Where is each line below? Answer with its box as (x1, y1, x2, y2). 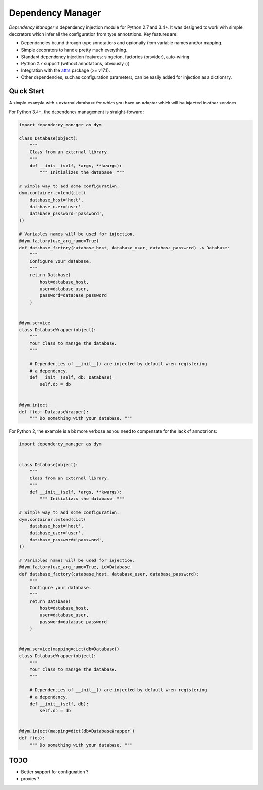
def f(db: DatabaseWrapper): (19, 409, 89, 415)
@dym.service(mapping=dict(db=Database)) (19, 646, 120, 652)
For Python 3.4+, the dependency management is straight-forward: (9, 109, 144, 115)
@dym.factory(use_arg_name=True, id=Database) (19, 564, 132, 570)
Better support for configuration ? (21, 769, 89, 775)
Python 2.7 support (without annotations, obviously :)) (21, 61, 130, 66)
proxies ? (21, 776, 40, 782)
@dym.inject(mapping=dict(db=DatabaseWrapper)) (19, 728, 135, 734)
